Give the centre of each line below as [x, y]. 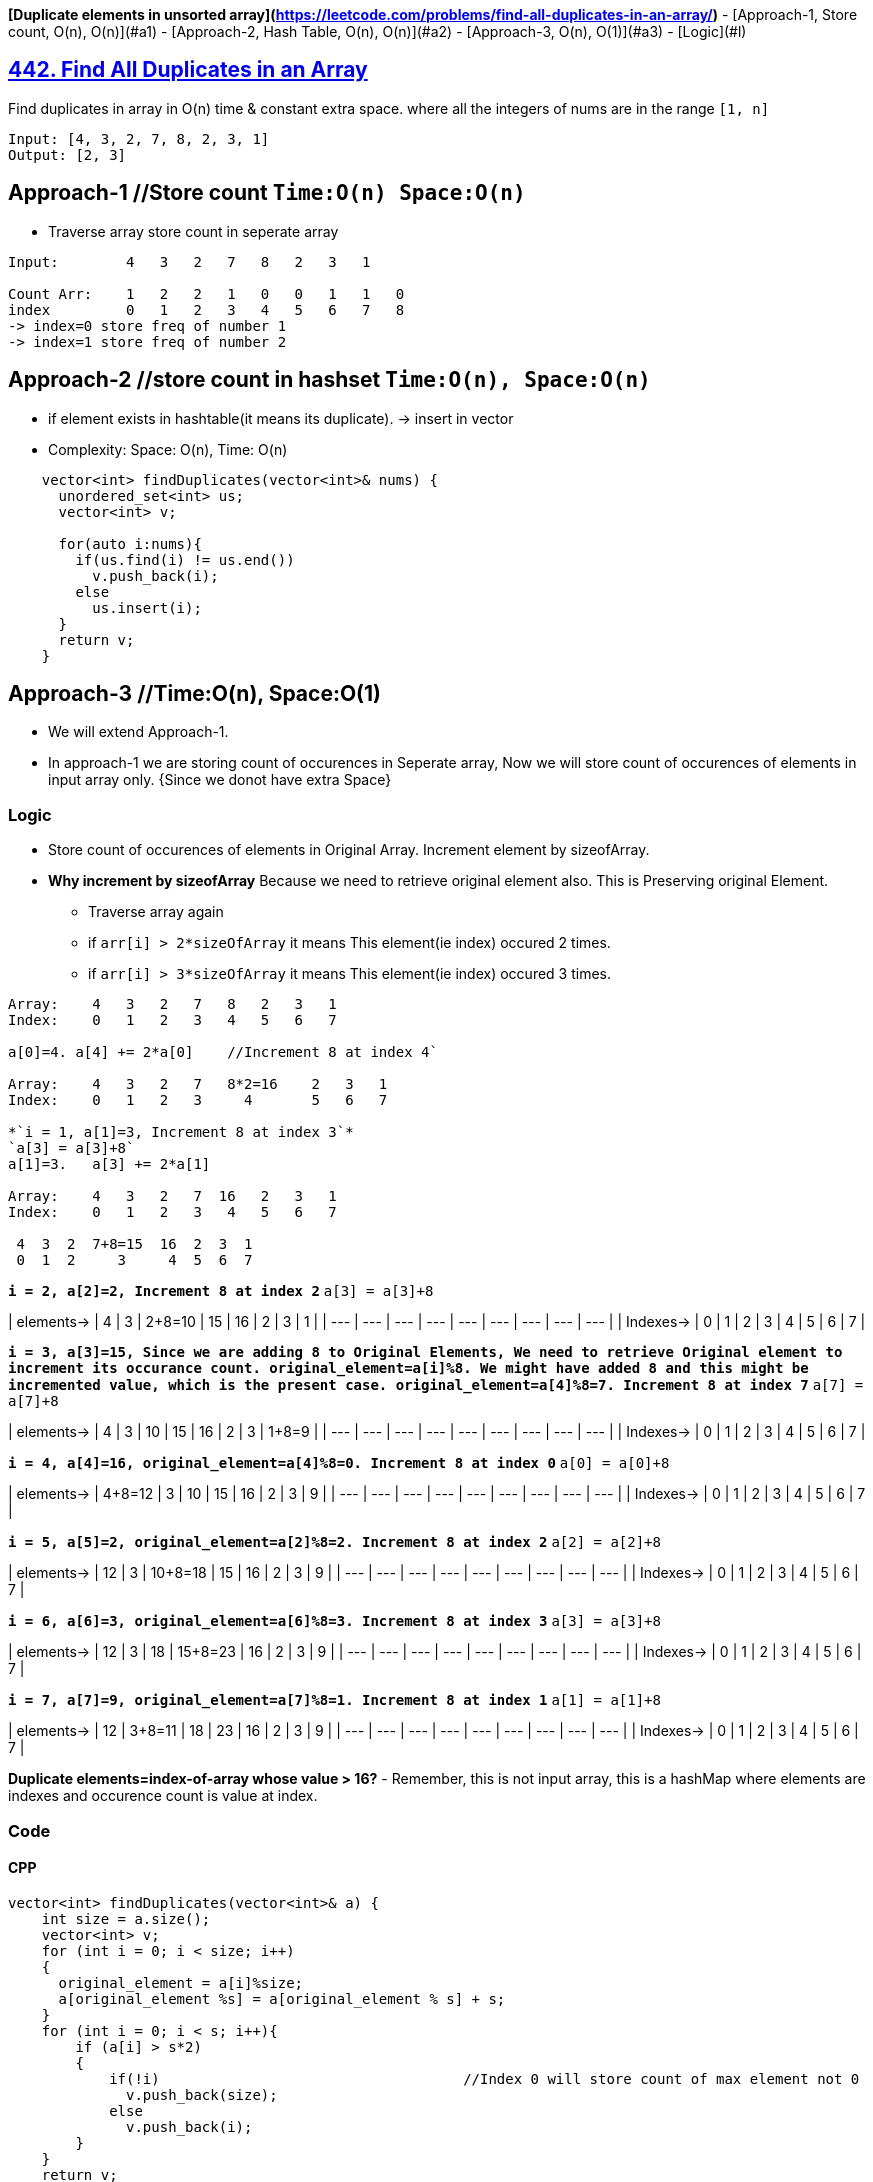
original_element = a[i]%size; [181, 1982]
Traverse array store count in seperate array [193, 231]
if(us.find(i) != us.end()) [185, 559]
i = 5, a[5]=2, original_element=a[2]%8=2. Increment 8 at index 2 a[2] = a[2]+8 [334, 1542]
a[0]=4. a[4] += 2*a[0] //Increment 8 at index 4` [223, 1052]
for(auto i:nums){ [130, 543]
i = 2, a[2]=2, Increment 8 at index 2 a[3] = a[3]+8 [221, 1291]
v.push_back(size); [202, 2094]
